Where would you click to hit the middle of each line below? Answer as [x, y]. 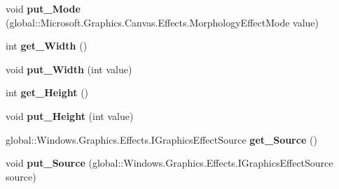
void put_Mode [43, 8]
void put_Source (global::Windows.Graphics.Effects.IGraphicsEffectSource [169, 163]
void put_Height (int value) [70, 115]
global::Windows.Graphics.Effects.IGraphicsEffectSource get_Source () [161, 139]
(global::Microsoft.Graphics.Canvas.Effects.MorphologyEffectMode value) [162, 22]
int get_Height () [47, 92]
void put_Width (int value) [69, 69]
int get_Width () [47, 46]
